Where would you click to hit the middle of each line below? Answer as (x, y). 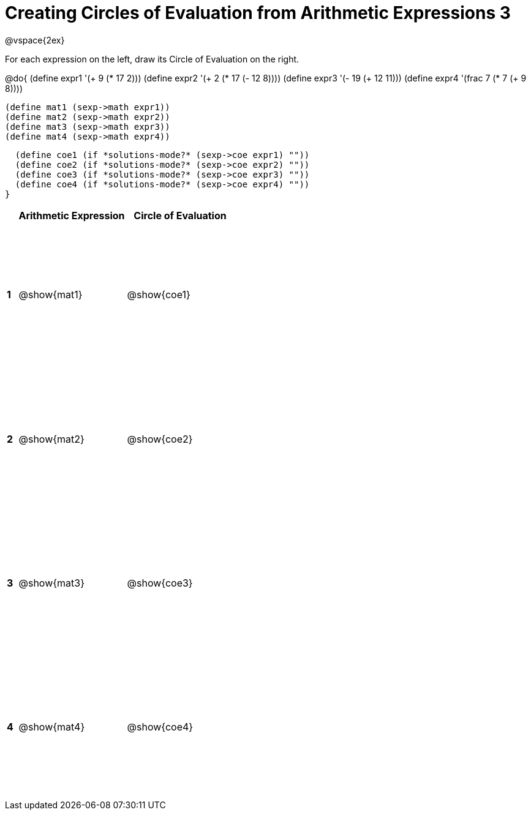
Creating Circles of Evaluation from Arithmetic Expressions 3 (258, 13)
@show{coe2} (160, 439)
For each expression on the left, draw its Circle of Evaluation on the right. (152, 59)
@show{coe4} (160, 727)
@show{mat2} (51, 439)
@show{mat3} (52, 583)
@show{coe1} (159, 295)
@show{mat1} (51, 295)
